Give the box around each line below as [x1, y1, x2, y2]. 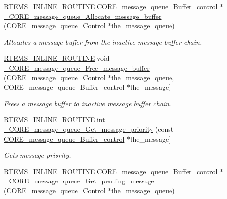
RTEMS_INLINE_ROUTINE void [4, 53, 110, 63]
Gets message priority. [4, 150, 71, 160]
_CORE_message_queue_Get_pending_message [4, 176, 154, 186]
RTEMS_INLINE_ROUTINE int [4, 114, 105, 125]
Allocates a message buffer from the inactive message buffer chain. [4, 36, 202, 47]
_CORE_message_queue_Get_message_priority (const [4, 124, 174, 134]
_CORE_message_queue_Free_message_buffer [4, 62, 150, 72]
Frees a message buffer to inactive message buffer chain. [4, 98, 171, 108]
